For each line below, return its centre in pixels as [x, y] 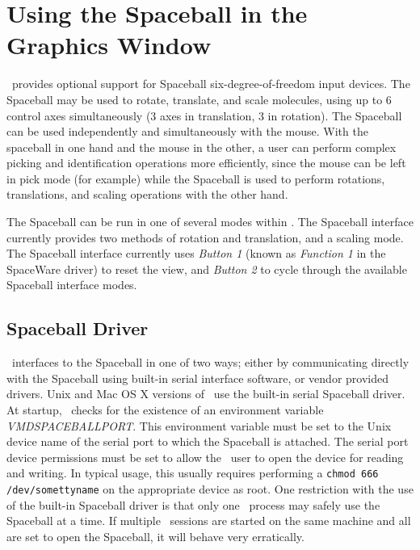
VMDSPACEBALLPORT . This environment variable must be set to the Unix [199, 425]
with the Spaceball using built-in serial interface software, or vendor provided [198, 378]
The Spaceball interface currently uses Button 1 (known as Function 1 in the [196, 253]
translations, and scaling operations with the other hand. [147, 194]
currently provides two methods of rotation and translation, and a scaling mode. [205, 237]
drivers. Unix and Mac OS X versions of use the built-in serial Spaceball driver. [206, 394]
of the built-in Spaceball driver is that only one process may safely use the [193, 504]
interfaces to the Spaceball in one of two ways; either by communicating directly [210, 362]
